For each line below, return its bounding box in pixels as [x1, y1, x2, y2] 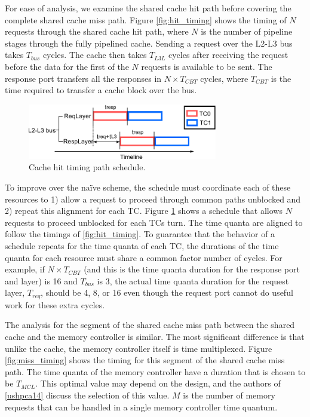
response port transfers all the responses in [5, 72, 162, 84]
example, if [5, 263, 45, 275]
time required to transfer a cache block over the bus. [5, 84, 197, 96]
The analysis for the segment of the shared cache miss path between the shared [5, 318, 295, 331]
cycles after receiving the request [168, 48, 288, 61]
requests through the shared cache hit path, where [5, 25, 189, 38]
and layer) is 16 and [5, 274, 78, 287]
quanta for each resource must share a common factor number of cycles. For [5, 251, 283, 263]
